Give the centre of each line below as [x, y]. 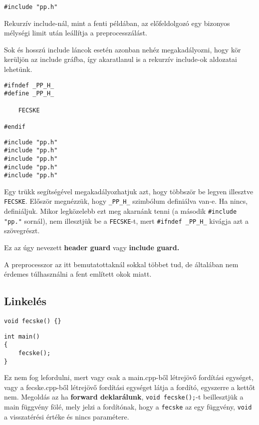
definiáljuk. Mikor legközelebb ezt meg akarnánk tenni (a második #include [121, 211]
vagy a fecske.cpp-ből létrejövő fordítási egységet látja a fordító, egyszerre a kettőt [130, 387]
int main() [22, 336]
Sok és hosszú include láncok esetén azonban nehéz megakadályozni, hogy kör [123, 49]
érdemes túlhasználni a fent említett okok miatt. [78, 274]
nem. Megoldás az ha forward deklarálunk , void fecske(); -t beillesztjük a [124, 397]
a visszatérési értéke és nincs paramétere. [67, 416]
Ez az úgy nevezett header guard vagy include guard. [92, 247]
